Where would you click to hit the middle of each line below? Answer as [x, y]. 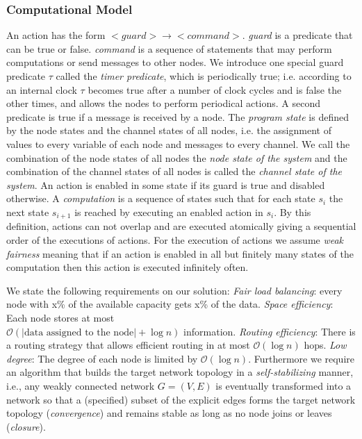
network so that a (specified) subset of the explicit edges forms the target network [181, 399]
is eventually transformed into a [283, 385]
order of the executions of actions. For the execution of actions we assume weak [175, 239]
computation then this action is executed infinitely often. [127, 267]
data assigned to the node [79, 332]
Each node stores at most [60, 317]
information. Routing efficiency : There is [270, 331]
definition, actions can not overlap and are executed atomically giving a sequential [181, 226]
